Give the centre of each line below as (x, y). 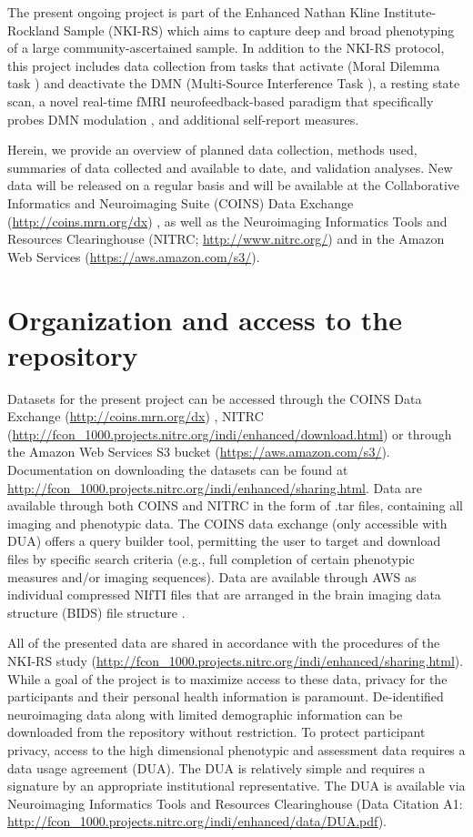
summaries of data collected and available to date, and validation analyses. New (230, 167)
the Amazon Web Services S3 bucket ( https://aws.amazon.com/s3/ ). (199, 452)
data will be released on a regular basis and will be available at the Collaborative (233, 185)
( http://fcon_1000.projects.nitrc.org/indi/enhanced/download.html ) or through (230, 434)
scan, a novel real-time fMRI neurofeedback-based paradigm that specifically (221, 101)
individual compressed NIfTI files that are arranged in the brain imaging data (224, 595)
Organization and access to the (205, 319)
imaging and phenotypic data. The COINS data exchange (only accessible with (227, 523)
